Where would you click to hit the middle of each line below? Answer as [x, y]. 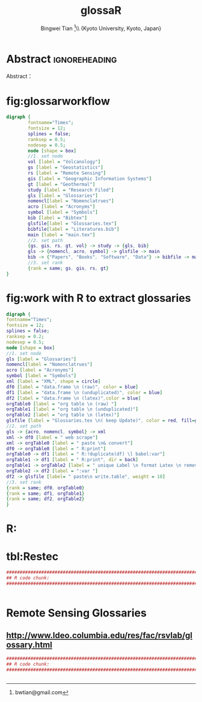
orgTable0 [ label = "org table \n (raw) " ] [62, 404]
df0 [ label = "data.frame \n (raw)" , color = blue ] [72, 387]
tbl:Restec [32, 556]
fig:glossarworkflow [58, 101]
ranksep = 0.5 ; [47, 139]
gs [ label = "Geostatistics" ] [66, 168]
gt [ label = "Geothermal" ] [62, 184]
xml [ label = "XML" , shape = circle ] [54, 381]
